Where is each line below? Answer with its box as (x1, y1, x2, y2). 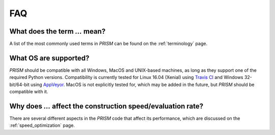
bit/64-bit (9, 82, 30, 88)
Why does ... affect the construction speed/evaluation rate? (9, 102, 204, 111)
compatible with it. (9, 89, 48, 95)
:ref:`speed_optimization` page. (9, 122, 75, 128)
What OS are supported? (9, 53, 90, 62)
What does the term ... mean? (9, 27, 106, 36)
